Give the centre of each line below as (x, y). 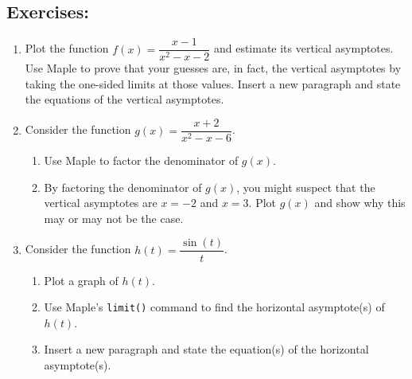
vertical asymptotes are (101, 203)
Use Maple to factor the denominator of (141, 160)
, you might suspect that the (306, 187)
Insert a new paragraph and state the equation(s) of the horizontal (206, 349)
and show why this (360, 203)
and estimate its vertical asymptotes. (303, 48)
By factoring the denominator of (123, 187)
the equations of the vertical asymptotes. (124, 99)
